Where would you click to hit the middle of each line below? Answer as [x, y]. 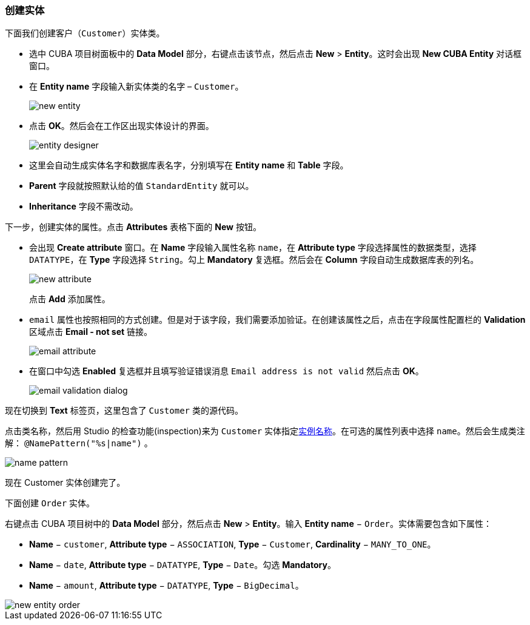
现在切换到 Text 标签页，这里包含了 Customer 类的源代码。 [124, 411]
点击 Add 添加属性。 [70, 299]
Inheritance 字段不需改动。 [84, 207]
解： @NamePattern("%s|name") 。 [79, 443]
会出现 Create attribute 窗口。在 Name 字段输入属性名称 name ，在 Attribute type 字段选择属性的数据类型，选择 [253, 248]
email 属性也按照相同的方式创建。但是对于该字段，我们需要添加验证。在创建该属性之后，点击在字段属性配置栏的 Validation [277, 320]
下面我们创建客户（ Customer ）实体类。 [85, 33]
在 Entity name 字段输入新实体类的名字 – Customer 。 [136, 87]
